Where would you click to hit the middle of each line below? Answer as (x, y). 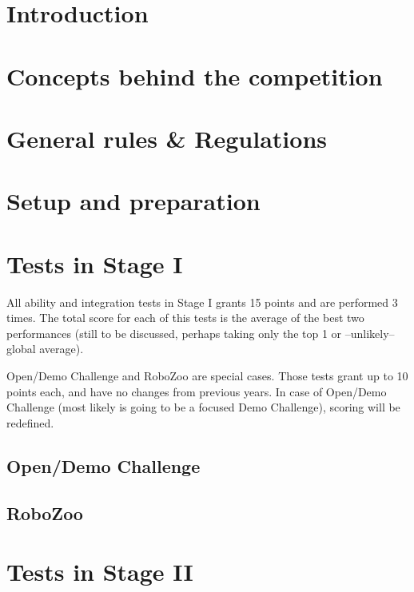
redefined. (30, 422)
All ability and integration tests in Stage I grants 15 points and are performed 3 (202, 302)
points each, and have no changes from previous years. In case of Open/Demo (197, 391)
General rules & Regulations (167, 138)
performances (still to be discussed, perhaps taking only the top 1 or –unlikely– (201, 333)
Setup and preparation (133, 201)
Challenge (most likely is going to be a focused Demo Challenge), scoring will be (203, 407)
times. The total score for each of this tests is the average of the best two (185, 318)
